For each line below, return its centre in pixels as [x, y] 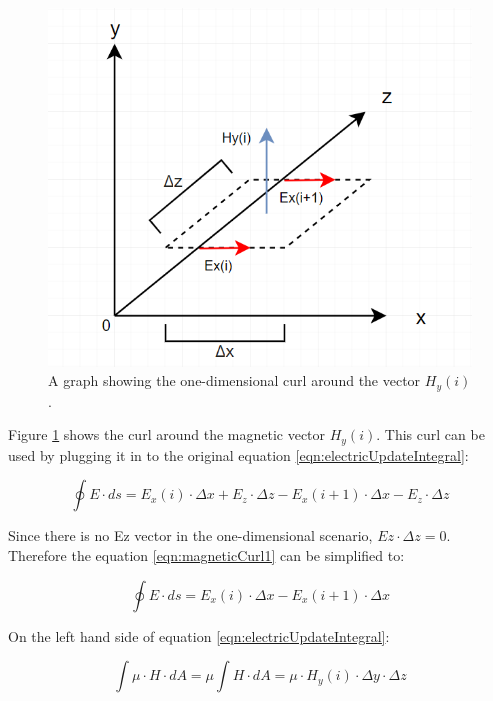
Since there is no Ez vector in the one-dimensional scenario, [190, 535]
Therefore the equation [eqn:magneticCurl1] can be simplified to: [206, 555]
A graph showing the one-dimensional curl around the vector [234, 380]
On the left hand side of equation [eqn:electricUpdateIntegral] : [199, 635]
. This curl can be [430, 434]
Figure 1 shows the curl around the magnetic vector [167, 434]
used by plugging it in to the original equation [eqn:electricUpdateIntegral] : [238, 454]
